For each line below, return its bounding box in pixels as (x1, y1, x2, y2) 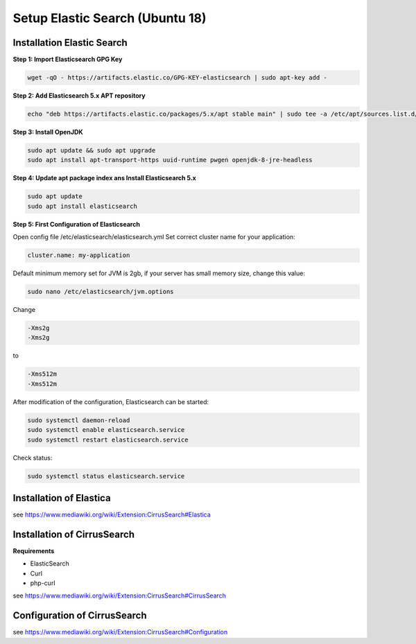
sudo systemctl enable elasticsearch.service (27, 426, 185, 434)
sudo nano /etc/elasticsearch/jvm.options (27, 288, 174, 296)
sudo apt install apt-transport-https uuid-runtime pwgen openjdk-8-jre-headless (27, 156, 313, 164)
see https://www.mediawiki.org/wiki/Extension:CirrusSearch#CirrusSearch (12, 591, 227, 600)
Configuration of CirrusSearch (12, 610, 147, 622)
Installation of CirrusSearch (12, 528, 135, 540)
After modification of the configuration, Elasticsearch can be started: (12, 397, 209, 406)
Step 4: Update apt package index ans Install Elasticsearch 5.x (12, 174, 197, 182)
